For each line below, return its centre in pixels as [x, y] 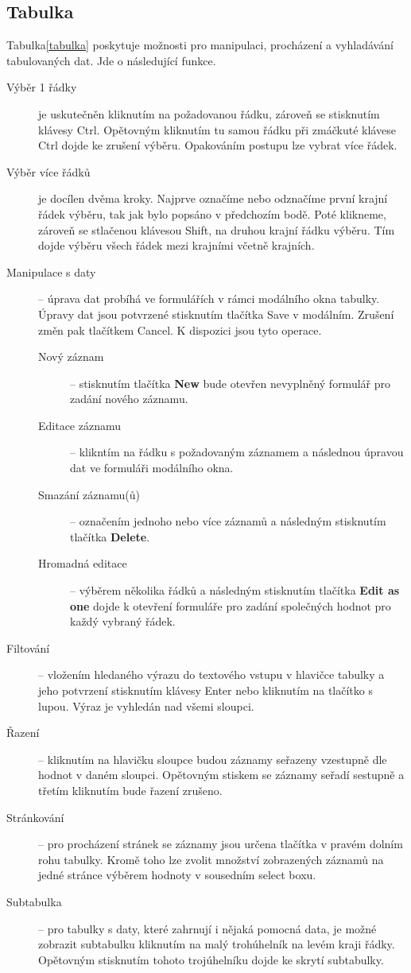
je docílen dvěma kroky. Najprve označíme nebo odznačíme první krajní [213, 198]
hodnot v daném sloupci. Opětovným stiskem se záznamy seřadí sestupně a [221, 775]
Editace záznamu [80, 425]
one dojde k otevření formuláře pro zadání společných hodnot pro [231, 605]
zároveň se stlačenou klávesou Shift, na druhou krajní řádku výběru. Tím [217, 229]
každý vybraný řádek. [123, 621]
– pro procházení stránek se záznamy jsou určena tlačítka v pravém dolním [221, 844]
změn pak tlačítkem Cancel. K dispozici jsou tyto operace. [180, 330]
